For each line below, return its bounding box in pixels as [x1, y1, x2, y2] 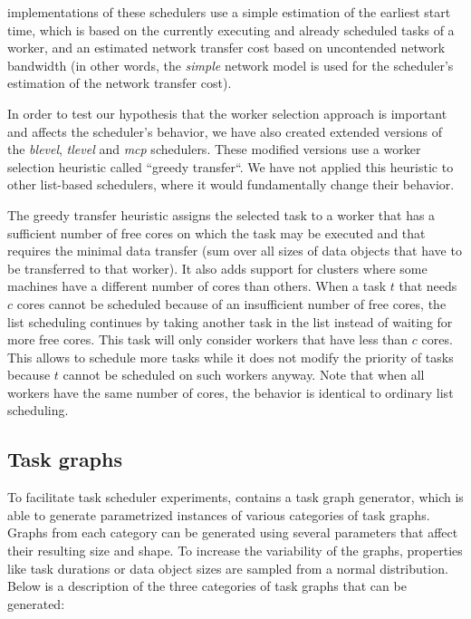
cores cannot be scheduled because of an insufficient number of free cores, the [16, 294, 447, 313]
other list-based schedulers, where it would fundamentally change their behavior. [7, 175, 455, 194]
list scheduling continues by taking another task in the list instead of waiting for [7, 312, 453, 331]
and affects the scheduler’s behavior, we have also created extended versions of [7, 121, 443, 140]
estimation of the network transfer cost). [7, 73, 232, 92]
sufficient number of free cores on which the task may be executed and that [7, 223, 426, 242]
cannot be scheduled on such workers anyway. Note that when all [62, 365, 425, 384]
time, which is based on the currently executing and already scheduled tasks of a [7, 20, 455, 39]
